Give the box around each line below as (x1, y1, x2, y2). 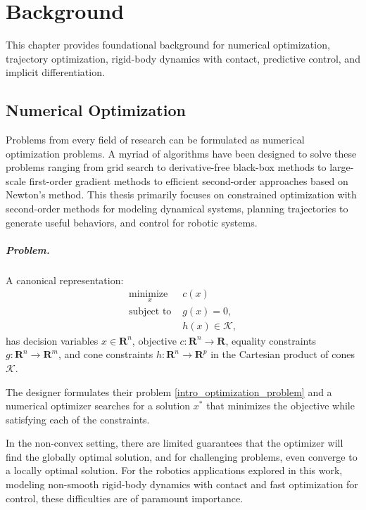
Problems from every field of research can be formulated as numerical (6, 132, 305, 147)
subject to (129, 306, 172, 317)
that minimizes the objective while (206, 398, 355, 413)
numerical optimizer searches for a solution (6, 398, 191, 413)
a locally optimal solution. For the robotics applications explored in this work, (6, 463, 343, 478)
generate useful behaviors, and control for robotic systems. (6, 215, 258, 229)
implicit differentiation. (6, 65, 105, 79)
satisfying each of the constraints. (6, 412, 150, 426)
